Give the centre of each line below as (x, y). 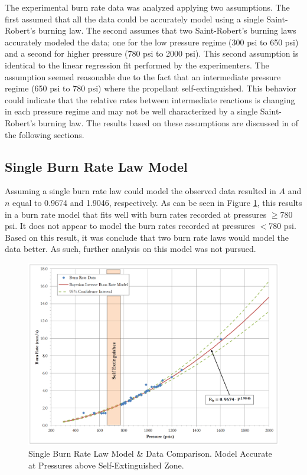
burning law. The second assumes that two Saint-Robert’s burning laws (167, 30)
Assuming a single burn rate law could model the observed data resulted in (141, 191)
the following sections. (45, 134)
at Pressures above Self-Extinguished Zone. (106, 465)
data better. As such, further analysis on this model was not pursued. (130, 249)
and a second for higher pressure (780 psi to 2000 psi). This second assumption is (152, 53)
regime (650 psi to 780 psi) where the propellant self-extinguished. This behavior (151, 88)
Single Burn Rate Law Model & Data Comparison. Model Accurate (150, 453)
